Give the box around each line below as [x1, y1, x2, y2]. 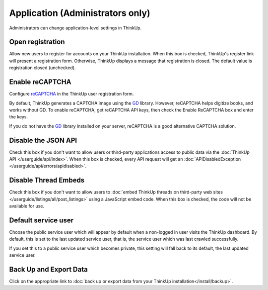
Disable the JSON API [9, 136, 77, 144]
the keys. [9, 114, 28, 120]
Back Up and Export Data [9, 265, 88, 274]
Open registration [9, 38, 65, 46]
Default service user [9, 216, 74, 224]
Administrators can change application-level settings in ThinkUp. [9, 25, 142, 31]
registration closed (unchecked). [9, 65, 76, 71]
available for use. [9, 203, 45, 209]
